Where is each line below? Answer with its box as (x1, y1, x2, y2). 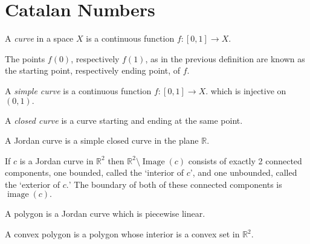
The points (5, 52, 45, 65)
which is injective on (210, 84, 286, 97)
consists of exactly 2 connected (188, 154, 302, 167)
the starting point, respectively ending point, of (5, 64, 180, 77)
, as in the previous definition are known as (145, 52, 305, 65)
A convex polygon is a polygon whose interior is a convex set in (5, 228, 240, 240)
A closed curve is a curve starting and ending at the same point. (5, 114, 243, 126)
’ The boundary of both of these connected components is (68, 178, 282, 190)
